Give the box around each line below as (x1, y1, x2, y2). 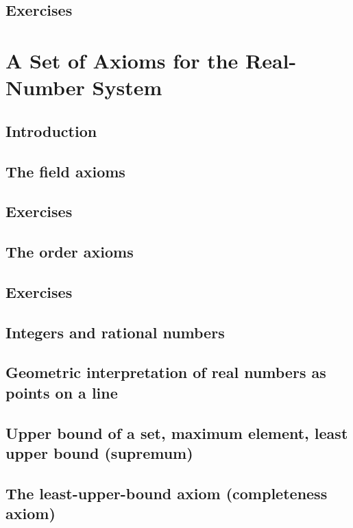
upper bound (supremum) (5, 442, 193, 463)
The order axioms (5, 241, 134, 262)
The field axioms (5, 160, 125, 181)
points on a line (5, 381, 118, 403)
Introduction (5, 120, 97, 141)
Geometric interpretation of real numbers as (5, 362, 326, 383)
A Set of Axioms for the (5, 46, 239, 74)
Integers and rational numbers (5, 321, 225, 342)
